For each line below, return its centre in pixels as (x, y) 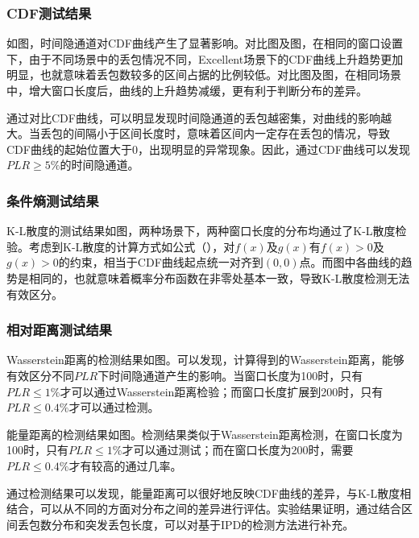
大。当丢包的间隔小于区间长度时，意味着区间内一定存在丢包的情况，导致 (198, 133)
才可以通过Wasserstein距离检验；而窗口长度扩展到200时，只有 (222, 391)
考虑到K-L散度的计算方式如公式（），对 (132, 246)
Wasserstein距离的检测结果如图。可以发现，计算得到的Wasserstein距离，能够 (205, 360)
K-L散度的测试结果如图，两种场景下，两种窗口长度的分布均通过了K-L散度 (201, 231)
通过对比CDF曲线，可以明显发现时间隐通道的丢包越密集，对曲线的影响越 (199, 117)
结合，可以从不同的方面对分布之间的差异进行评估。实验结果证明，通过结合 (204, 509)
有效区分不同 (40, 375)
